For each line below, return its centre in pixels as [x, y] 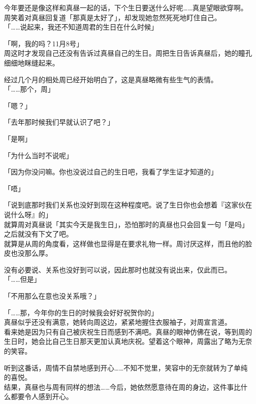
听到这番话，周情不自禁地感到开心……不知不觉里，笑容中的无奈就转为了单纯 [126, 367]
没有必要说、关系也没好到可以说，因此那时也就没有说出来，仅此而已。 [118, 269]
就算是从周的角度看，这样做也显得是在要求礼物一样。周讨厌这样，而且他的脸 [128, 243]
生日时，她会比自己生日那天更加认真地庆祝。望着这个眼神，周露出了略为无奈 [128, 341]
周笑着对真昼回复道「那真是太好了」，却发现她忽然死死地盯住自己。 [112, 17]
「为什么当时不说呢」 [38, 155]
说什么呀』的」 [28, 214]
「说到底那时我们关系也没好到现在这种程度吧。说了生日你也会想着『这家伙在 [128, 205]
